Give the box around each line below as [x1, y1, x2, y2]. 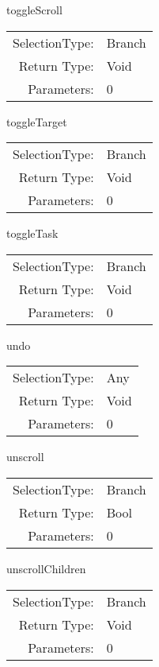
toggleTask [6, 225, 59, 242]
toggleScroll [6, 2, 62, 17]
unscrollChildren [6, 560, 86, 576]
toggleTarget [6, 113, 67, 130]
